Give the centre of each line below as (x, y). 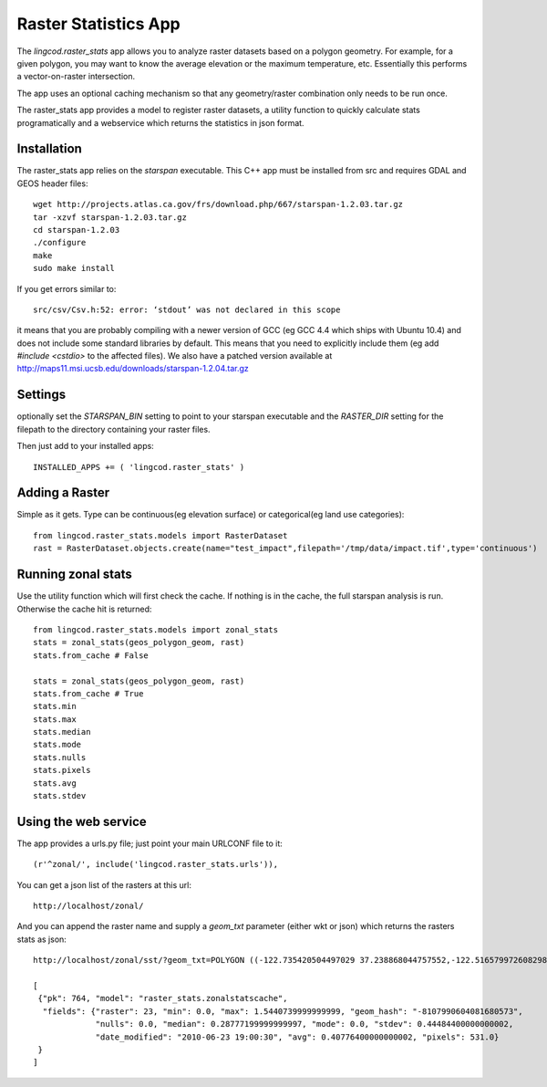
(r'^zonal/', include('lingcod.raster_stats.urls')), (155, 864)
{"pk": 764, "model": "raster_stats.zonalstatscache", (163, 998)
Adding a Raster (63, 493)
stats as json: (42, 939)
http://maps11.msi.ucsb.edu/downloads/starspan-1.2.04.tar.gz (133, 369)
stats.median (62, 732)
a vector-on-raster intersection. (76, 77)
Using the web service (82, 821)
